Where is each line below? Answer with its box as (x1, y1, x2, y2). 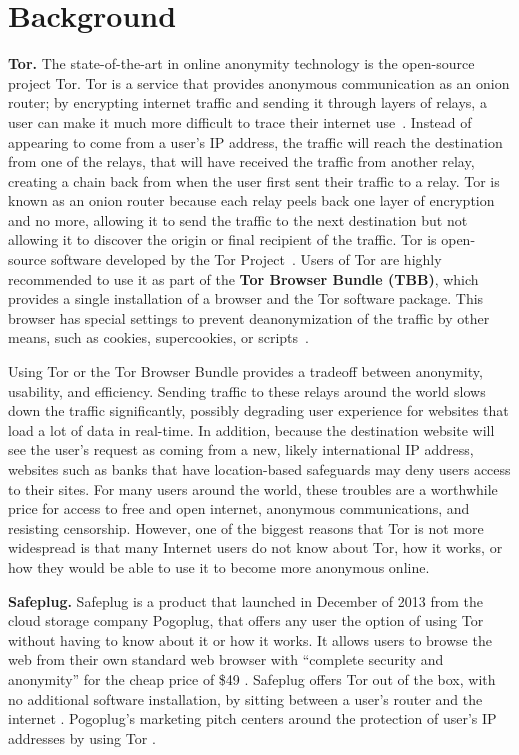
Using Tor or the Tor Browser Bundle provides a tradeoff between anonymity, (8, 361, 483, 382)
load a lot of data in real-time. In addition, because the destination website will (8, 419, 495, 440)
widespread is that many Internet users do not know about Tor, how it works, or (8, 537, 503, 558)
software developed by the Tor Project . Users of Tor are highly (50, 249, 442, 270)
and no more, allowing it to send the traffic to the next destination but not (8, 209, 468, 230)
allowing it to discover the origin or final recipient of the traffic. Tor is (8, 229, 437, 250)
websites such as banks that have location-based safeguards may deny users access (8, 459, 511, 479)
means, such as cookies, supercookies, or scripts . (8, 327, 309, 348)
